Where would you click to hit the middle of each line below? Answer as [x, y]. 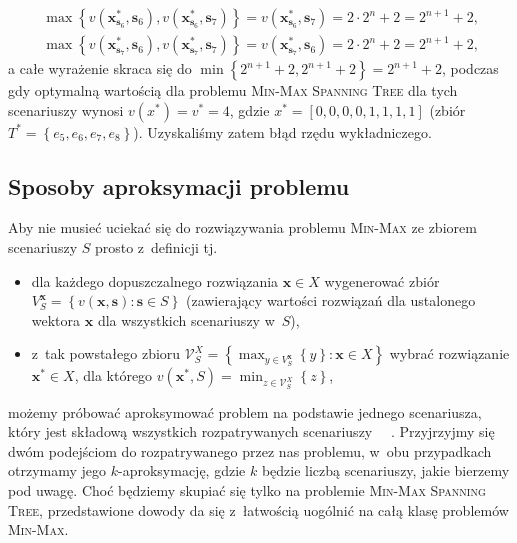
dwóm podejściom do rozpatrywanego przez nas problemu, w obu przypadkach [250, 450]
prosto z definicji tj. [156, 247]
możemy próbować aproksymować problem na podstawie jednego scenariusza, [245, 411]
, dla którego [113, 375]
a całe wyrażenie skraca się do [100, 68]
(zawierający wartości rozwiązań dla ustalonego [330, 300]
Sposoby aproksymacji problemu [179, 185]
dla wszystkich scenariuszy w [186, 319]
